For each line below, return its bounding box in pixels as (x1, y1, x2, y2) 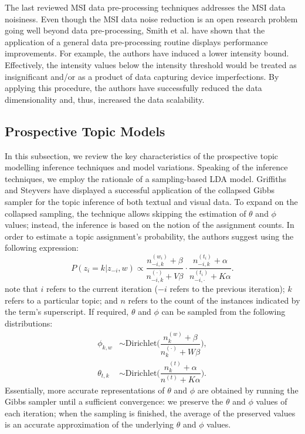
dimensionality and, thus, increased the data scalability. (5, 93, 205, 105)
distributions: (5, 317, 53, 329)
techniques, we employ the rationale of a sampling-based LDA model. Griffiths (5, 172, 286, 184)
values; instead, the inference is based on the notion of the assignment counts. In (5, 218, 294, 231)
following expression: (5, 241, 79, 254)
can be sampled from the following (161, 305, 286, 318)
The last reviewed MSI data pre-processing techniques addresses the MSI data (5, 1, 286, 13)
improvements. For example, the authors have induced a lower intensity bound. (5, 47, 289, 59)
